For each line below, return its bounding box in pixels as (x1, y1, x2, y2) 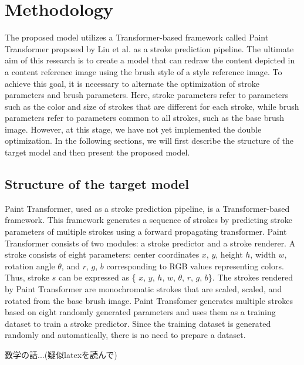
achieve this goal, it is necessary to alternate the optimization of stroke (5, 77, 260, 89)
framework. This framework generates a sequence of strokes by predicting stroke (5, 214, 292, 226)
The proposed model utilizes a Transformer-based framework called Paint (5, 31, 269, 43)
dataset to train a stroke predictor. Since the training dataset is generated (5, 317, 271, 329)
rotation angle (5, 259, 55, 272)
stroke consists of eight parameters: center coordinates (5, 248, 200, 261)
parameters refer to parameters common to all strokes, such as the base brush (5, 111, 285, 124)
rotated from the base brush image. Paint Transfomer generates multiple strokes (5, 294, 293, 306)
